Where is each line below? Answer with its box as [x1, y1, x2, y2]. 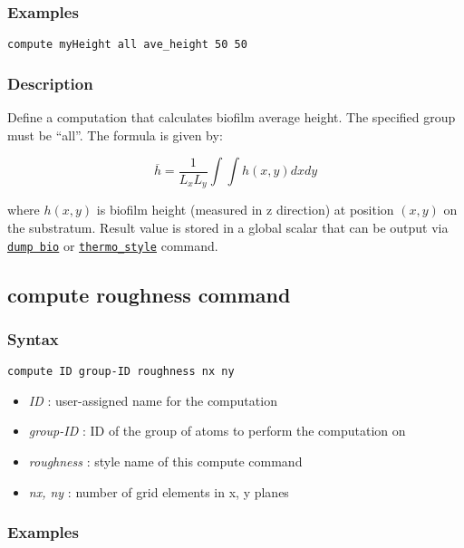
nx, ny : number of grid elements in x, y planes [28, 482, 289, 501]
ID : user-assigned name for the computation [28, 390, 277, 409]
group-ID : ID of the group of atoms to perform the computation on [28, 421, 406, 440]
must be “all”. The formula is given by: [7, 125, 223, 144]
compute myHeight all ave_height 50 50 [7, 38, 247, 52]
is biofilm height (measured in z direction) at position [96, 200, 394, 219]
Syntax [7, 327, 59, 350]
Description [7, 72, 93, 94]
